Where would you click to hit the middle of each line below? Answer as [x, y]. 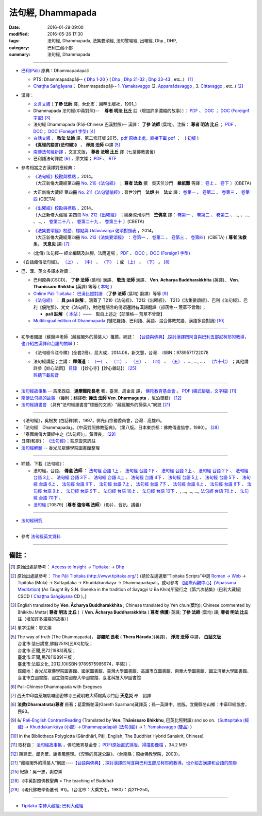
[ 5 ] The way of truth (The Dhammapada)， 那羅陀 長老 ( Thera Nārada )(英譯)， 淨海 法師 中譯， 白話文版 [116, 637]
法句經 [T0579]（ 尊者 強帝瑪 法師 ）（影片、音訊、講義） [89, 504]
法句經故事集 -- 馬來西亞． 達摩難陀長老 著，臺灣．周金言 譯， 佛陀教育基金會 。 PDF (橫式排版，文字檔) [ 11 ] [129, 391]
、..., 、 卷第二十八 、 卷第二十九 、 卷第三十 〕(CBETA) [89, 222]
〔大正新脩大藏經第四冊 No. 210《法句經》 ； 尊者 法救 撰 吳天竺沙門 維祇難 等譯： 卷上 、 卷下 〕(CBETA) [142, 183]
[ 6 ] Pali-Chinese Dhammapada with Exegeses [56, 686]
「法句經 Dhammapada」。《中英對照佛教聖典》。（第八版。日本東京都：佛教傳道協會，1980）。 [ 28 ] [120, 427]
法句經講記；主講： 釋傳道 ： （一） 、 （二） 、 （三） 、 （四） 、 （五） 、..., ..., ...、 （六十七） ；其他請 [141, 361]
